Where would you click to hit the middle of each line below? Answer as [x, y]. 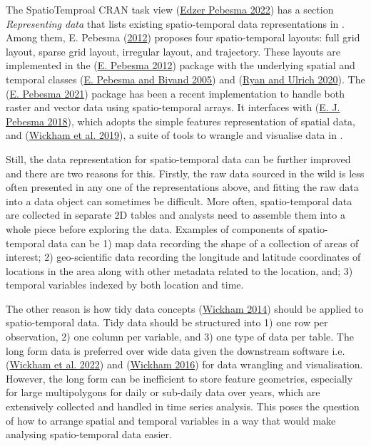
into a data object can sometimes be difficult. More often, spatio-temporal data [179, 201]
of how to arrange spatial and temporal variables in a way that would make [171, 420]
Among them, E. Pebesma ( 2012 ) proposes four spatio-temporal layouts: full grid [183, 37]
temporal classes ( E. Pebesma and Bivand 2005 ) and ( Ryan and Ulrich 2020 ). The [185, 79]
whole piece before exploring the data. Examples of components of [151, 228]
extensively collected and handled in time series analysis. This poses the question [183, 406]
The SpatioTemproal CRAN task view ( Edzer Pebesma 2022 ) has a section [170, 9]
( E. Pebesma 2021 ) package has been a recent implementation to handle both [176, 93]
